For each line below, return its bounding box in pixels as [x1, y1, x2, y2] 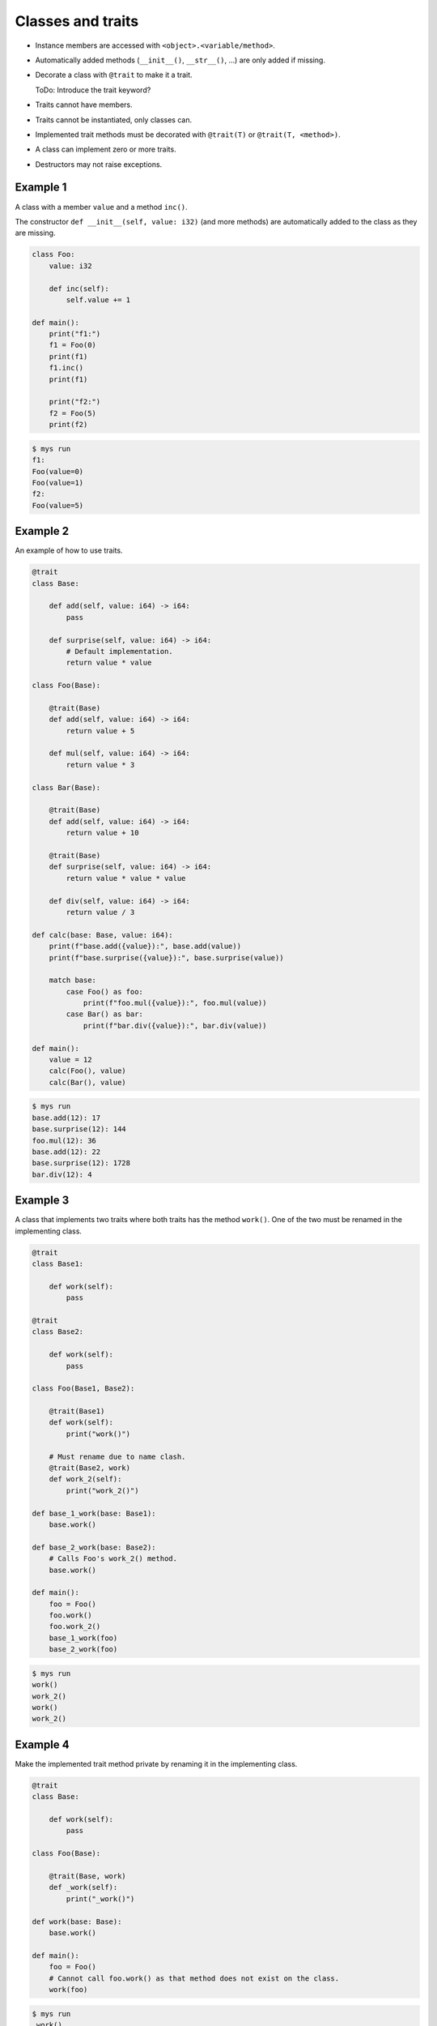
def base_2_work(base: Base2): [32, 1542, 157, 1552]
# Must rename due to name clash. [49, 1451, 186, 1461]
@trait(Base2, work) [49, 1464, 131, 1472]
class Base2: [32, 1327, 84, 1336]
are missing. [15, 228, 56, 238]
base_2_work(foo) [49, 1645, 118, 1654]
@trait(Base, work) [49, 1872, 127, 1881]
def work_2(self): [49, 1475, 122, 1484]
